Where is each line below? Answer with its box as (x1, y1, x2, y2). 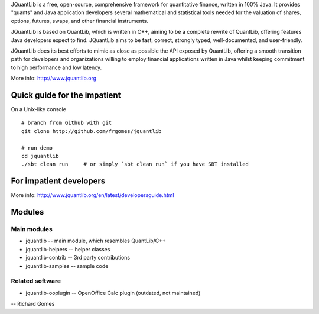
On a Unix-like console (11, 106, 66, 113)
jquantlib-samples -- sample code (25, 262, 109, 269)
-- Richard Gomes (11, 300, 55, 307)
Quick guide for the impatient (11, 90, 121, 100)
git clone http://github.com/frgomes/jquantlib (21, 128, 162, 134)
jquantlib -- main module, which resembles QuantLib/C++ (25, 237, 166, 245)
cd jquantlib (21, 153, 59, 159)
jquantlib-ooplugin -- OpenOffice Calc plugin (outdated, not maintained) (25, 289, 201, 296)
